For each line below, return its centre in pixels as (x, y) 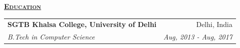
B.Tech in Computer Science (51, 37)
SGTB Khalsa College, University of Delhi (82, 24)
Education (23, 6)
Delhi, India (214, 24)
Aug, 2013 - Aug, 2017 (198, 37)
